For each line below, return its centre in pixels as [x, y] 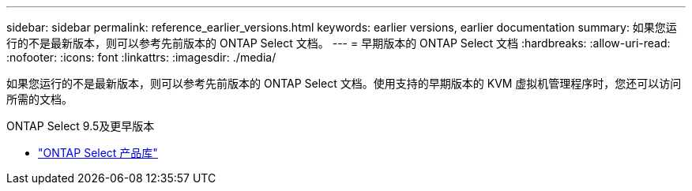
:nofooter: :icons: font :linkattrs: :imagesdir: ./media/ [141, 57]
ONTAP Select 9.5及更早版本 [81, 126]
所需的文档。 [39, 99]
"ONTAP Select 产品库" [98, 153]
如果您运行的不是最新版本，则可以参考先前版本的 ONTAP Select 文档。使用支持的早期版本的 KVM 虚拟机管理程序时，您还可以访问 [344, 83]
